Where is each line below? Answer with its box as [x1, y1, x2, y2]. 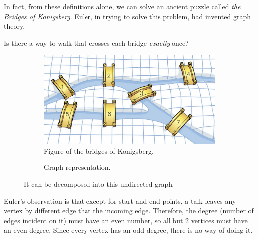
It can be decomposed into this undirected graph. [24, 179, 174, 189]
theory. [4, 21, 25, 31]
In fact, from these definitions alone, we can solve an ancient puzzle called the [4, 1, 241, 11]
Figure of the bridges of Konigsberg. [44, 145, 154, 156]
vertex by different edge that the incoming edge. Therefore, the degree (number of [4, 205, 254, 216]
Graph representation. [44, 162, 111, 172]
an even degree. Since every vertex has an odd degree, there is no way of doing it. [4, 225, 253, 235]
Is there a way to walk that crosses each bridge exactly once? [4, 37, 189, 48]
